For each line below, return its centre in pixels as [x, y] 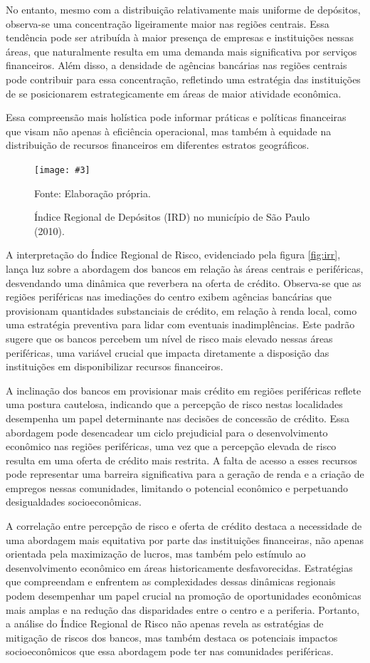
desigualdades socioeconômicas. [74, 502]
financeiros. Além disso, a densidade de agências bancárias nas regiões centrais [176, 65]
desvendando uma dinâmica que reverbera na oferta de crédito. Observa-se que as [184, 282]
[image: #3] [62, 170]
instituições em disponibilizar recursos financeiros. [115, 366]
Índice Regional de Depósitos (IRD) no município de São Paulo [172, 217]
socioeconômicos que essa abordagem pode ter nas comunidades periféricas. [170, 651]
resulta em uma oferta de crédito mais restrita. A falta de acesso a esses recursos [181, 460]
